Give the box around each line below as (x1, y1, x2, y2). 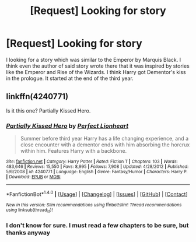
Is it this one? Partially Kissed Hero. (6, 107, 91, 114)
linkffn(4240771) (6, 92, 69, 101)
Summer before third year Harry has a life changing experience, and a (20, 135, 188, 142)
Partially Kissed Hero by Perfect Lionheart (6, 121, 129, 129)
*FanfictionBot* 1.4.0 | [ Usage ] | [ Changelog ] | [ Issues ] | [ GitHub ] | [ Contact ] (6, 190, 188, 198)
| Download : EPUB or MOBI (6, 174, 61, 180)
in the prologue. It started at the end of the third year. (6, 75, 134, 82)
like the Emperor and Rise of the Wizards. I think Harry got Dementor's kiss (6, 68, 186, 75)
